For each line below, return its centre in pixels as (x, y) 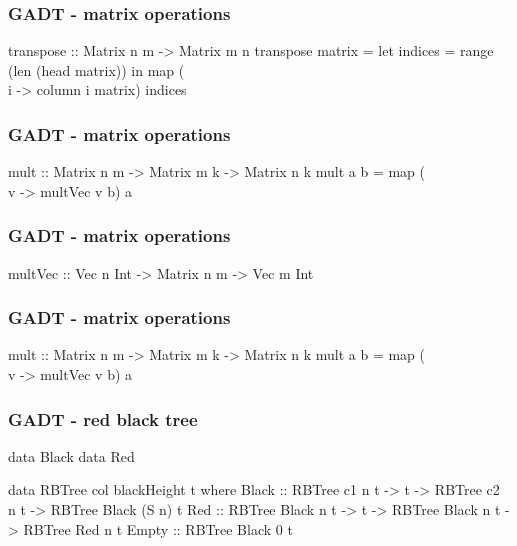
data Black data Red (71, 455)
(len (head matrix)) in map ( (96, 69)
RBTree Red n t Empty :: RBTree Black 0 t (158, 528)
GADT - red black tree (103, 418)
